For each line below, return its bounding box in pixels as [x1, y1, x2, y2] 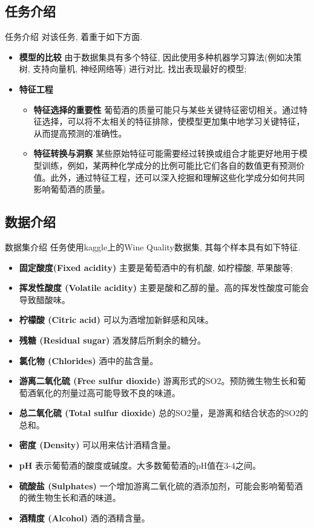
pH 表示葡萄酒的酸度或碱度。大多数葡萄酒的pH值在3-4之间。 [19, 459, 261, 472]
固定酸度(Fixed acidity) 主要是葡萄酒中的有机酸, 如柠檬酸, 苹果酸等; [19, 261, 293, 273]
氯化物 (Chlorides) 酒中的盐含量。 [19, 354, 159, 367]
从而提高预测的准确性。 [33, 126, 127, 139]
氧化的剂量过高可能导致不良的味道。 [36, 386, 180, 399]
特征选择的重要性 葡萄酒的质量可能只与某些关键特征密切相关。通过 [33, 103, 299, 116]
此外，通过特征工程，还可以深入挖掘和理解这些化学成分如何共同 [50, 171, 305, 183]
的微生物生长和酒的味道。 [19, 491, 121, 504]
